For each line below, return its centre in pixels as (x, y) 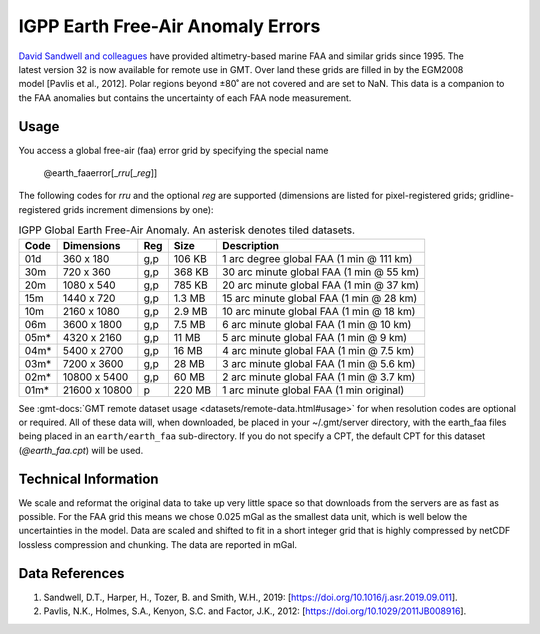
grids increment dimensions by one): (138, 209)
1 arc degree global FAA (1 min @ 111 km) (317, 258)
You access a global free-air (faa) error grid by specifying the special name (173, 150)
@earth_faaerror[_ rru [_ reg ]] (100, 173)
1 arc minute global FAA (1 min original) (313, 390)
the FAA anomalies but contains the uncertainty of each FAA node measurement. (185, 97)
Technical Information (88, 478)
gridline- (496, 196)
